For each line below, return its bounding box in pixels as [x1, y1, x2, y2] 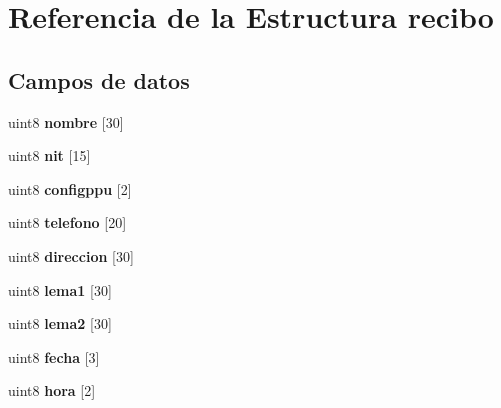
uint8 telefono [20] [8, 212, 127, 233]
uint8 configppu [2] [8, 178, 132, 199]
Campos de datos [8, 64, 190, 95]
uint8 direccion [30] [8, 245, 134, 266]
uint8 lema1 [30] [8, 279, 112, 300]
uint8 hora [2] [8, 380, 96, 401]
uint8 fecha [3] [8, 346, 100, 367]
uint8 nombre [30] [8, 111, 124, 132]
